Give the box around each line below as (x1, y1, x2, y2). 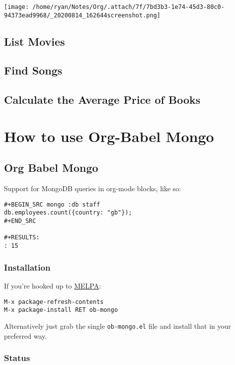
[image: (4, 3, 29, 10)
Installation (4, 261, 51, 273)
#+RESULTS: (4, 234, 40, 241)
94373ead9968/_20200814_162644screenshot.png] (4, 11, 160, 19)
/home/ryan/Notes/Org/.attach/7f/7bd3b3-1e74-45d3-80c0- (32, 3, 225, 10)
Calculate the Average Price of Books (4, 92, 201, 107)
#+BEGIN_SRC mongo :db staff (4, 201, 100, 208)
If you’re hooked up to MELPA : (4, 280, 101, 291)
